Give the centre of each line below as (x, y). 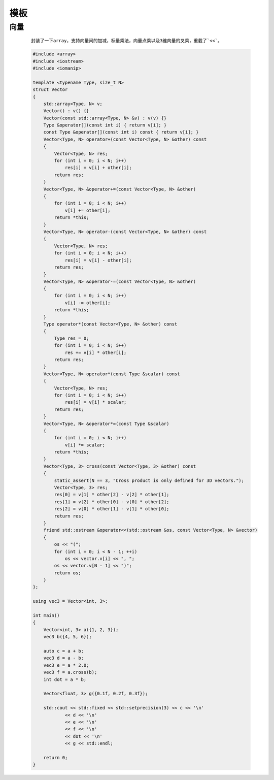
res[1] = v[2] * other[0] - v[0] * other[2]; (112, 502)
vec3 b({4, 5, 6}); (68, 637)
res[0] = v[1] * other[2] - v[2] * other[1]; (112, 495)
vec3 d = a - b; (63, 658)
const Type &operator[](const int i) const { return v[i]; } (121, 132)
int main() (46, 615)
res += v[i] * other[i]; (96, 352)
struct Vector (50, 90)
